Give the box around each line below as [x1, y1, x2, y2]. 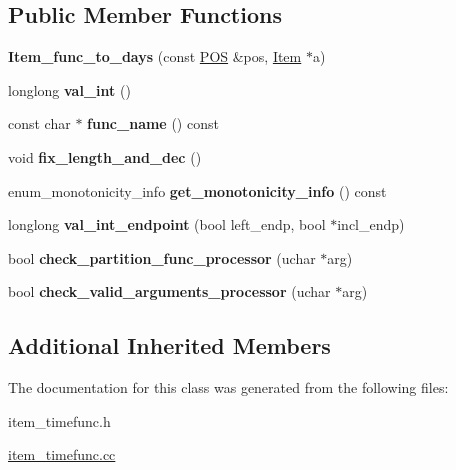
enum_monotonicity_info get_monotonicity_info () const [8, 180, 387, 201]
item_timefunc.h [8, 410, 111, 431]
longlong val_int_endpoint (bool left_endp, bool [8, 214, 326, 235]
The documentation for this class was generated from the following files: [8, 377, 449, 398]
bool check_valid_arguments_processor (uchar [8, 281, 331, 302]
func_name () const [87, 113, 219, 134]
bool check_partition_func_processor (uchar [8, 247, 316, 268]
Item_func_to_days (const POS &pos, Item [8, 46, 302, 67]
